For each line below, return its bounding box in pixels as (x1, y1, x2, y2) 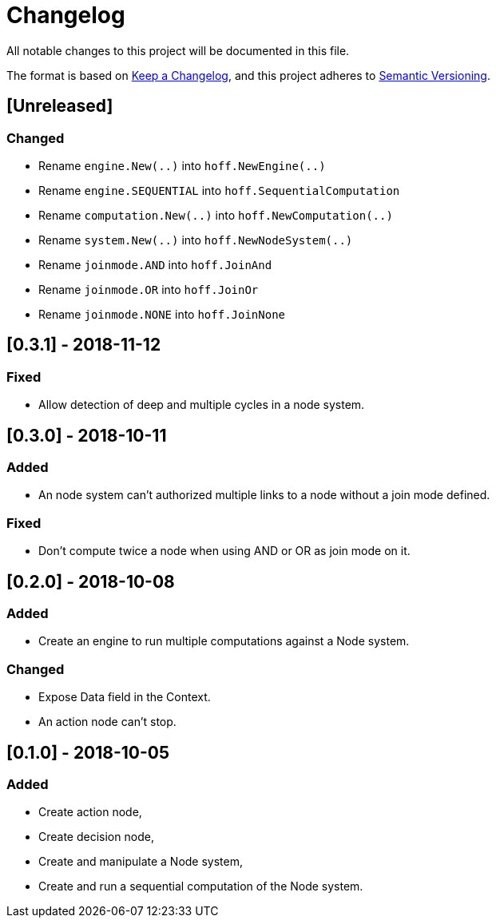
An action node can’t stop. (38, 715, 177, 729)
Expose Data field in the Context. (38, 690, 211, 704)
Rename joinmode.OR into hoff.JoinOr (38, 282, 259, 296)
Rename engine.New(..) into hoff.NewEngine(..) (38, 158, 326, 173)
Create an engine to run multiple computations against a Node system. (38, 634, 410, 648)
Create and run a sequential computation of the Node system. (38, 879, 363, 894)
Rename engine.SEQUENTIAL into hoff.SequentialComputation (38, 183, 400, 197)
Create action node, (38, 805, 142, 819)
